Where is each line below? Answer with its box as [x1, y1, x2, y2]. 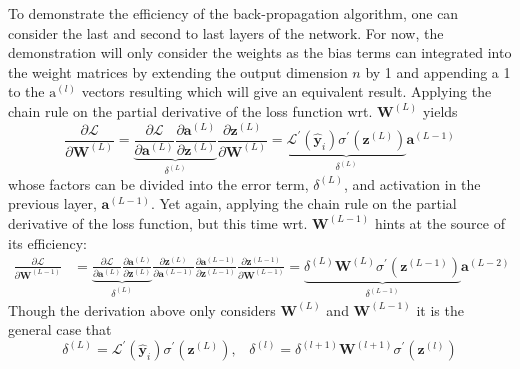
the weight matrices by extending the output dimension [8, 61, 348, 82]
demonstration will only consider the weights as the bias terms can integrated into [8, 42, 512, 63]
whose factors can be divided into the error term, [8, 173, 309, 194]
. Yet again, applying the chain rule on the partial [150, 193, 457, 214]
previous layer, [8, 193, 97, 214]
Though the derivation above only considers [8, 299, 276, 320]
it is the [416, 299, 464, 320]
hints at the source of [374, 212, 505, 233]
